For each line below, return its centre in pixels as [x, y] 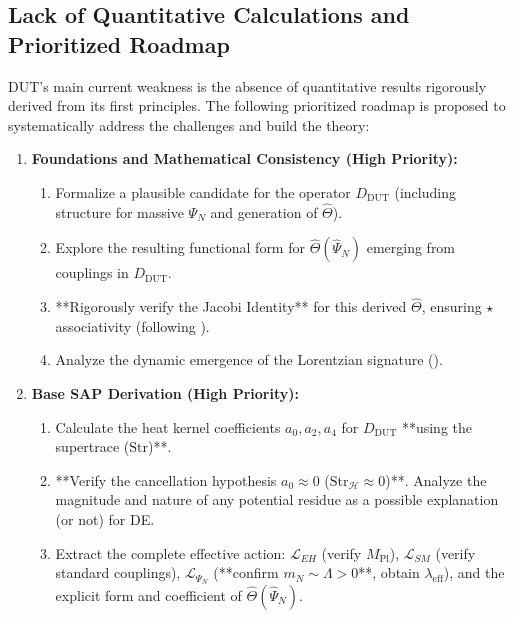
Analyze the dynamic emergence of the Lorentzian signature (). [249, 359]
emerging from [411, 247]
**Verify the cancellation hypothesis [166, 479]
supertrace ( [92, 446]
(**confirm [246, 572]
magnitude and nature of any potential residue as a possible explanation [277, 499]
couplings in [92, 272]
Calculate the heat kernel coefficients [168, 426]
